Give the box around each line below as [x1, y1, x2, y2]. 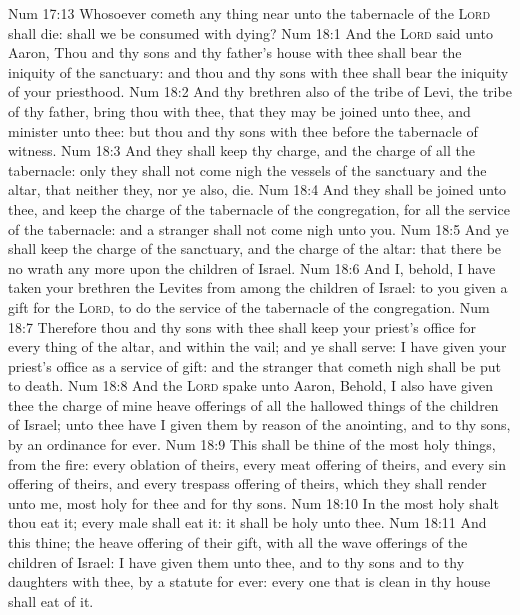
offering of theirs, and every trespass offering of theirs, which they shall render [8, 473, 487, 494]
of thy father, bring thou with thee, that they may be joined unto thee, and [8, 100, 471, 121]
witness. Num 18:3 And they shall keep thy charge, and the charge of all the [8, 140, 475, 161]
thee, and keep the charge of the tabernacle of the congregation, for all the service [8, 198, 510, 219]
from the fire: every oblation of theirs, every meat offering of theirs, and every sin [8, 453, 506, 474]
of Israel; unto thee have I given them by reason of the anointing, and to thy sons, [8, 414, 511, 435]
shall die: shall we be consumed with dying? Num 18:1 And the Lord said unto [8, 22, 493, 43]
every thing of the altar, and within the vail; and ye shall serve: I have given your [8, 336, 507, 357]
